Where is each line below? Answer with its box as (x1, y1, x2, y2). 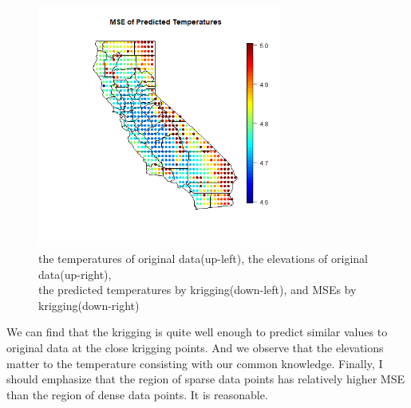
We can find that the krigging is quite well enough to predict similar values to (6, 324, 388, 340)
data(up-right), (38, 265, 112, 282)
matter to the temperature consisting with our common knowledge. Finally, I (6, 355, 383, 371)
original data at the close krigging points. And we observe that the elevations (6, 339, 384, 355)
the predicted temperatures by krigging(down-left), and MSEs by (38, 281, 357, 298)
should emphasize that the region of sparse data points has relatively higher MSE (6, 371, 405, 387)
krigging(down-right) (38, 296, 140, 313)
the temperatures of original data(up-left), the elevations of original (38, 249, 368, 266)
